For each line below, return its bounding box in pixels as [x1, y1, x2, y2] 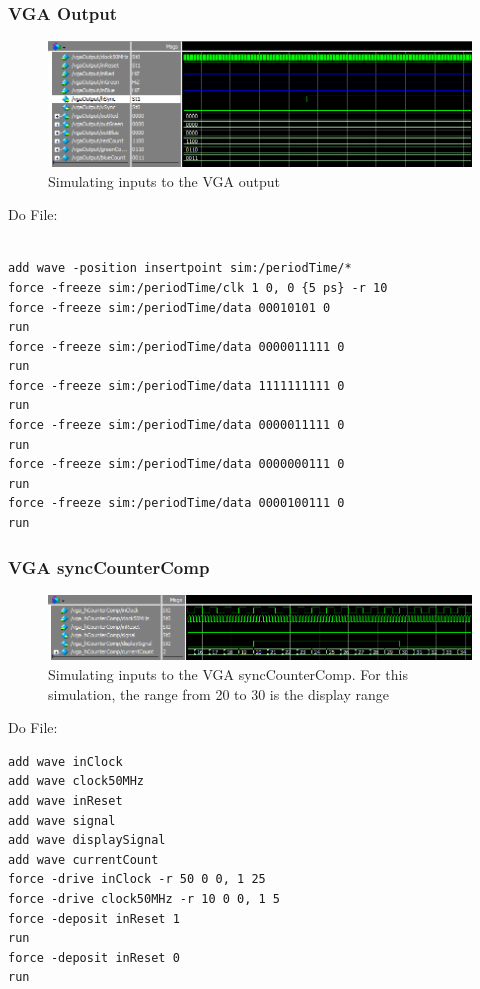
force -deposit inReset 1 [8, 911, 180, 926]
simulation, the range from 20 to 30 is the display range [48, 683, 390, 704]
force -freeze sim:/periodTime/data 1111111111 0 [8, 378, 345, 393]
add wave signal [8, 813, 116, 828]
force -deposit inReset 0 [8, 950, 180, 965]
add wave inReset [8, 794, 123, 809]
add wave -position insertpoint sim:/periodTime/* [8, 261, 352, 276]
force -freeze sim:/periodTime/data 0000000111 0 [8, 457, 345, 472]
